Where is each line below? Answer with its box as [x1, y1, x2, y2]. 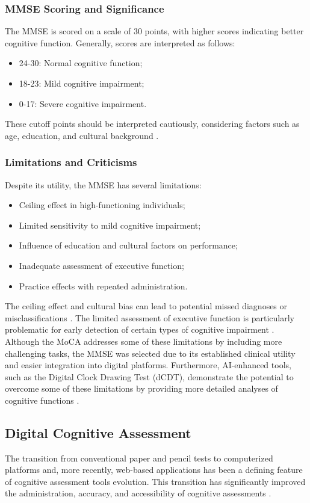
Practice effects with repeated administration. [19, 279, 188, 292]
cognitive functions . [5, 393, 79, 406]
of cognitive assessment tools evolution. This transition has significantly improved [5, 475, 306, 487]
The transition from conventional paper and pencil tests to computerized [5, 451, 273, 464]
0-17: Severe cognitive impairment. [19, 97, 147, 110]
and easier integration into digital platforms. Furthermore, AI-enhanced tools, [5, 359, 291, 371]
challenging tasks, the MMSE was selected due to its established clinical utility [5, 347, 296, 359]
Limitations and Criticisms [5, 155, 137, 170]
